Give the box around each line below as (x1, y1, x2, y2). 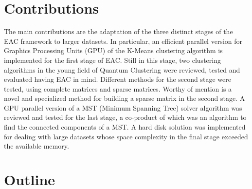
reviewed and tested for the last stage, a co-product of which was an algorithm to (4, 112, 247, 122)
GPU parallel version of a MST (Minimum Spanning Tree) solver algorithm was (4, 102, 242, 113)
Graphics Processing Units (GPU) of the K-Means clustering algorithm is (4, 45, 223, 56)
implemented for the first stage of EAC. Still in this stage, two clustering (4, 55, 221, 65)
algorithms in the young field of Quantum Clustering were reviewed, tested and (4, 64, 240, 75)
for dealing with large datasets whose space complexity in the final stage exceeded (4, 131, 248, 141)
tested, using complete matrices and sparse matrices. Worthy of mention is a (4, 83, 232, 94)
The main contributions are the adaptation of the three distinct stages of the (4, 26, 233, 37)
